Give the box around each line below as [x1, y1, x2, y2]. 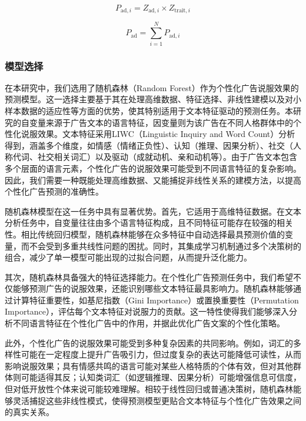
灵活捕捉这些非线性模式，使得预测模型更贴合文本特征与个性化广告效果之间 [12, 394, 301, 406]
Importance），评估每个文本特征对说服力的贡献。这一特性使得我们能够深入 [5, 305, 290, 318]
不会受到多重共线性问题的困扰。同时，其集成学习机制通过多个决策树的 [29, 239, 301, 252]
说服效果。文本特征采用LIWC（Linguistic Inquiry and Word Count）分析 [21, 128, 295, 140]
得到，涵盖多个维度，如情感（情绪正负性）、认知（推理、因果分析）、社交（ [5, 139, 293, 151]
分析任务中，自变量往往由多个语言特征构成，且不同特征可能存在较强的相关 [5, 216, 293, 229]
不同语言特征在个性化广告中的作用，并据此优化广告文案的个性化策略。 [12, 317, 285, 329]
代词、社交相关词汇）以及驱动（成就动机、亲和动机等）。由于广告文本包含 [12, 151, 297, 163]
